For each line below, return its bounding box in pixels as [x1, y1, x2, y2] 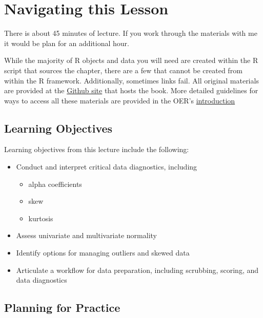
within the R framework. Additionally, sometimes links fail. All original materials [4, 75, 259, 86]
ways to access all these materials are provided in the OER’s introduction [4, 95, 235, 105]
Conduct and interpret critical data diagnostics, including [16, 161, 197, 172]
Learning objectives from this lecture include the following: [4, 144, 189, 155]
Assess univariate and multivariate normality [16, 230, 157, 241]
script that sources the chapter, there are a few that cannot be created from [4, 65, 242, 75]
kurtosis [28, 213, 53, 223]
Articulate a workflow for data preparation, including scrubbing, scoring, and [16, 264, 259, 275]
